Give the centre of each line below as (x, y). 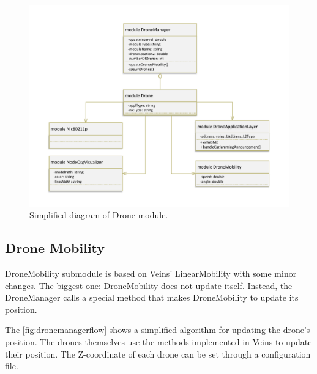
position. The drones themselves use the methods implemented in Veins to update (158, 341)
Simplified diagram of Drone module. (99, 215)
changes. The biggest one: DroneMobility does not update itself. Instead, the (149, 285)
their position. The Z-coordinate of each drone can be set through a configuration (158, 354)
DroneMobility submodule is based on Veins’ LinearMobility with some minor (151, 273)
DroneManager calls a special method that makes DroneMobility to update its (152, 297)
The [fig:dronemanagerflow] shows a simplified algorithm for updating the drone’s (158, 330)
